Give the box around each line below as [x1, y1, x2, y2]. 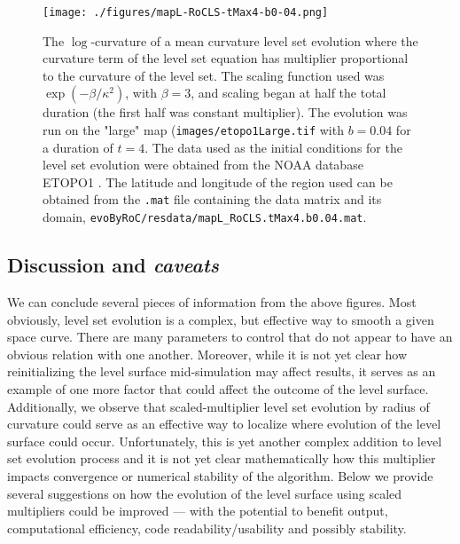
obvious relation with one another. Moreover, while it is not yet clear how [7, 344, 408, 363]
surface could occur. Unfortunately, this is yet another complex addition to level [7, 431, 442, 450]
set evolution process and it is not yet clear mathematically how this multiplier [7, 449, 436, 468]
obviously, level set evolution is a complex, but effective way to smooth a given [7, 310, 434, 328]
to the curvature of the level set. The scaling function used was [43, 66, 385, 84]
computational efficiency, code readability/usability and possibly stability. [7, 518, 407, 537]
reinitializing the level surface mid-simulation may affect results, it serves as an [7, 362, 436, 381]
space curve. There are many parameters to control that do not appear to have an [7, 327, 453, 346]
